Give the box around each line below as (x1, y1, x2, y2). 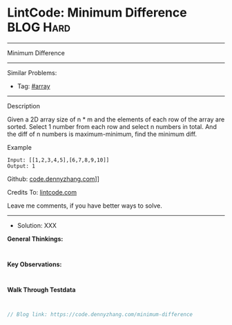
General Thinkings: (7, 235, 64, 243)
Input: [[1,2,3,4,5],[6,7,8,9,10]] (7, 157, 110, 164)
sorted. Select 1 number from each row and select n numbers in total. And (7, 122, 217, 130)
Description (7, 101, 40, 110)
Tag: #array (17, 81, 50, 90)
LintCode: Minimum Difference (7, 5, 188, 21)
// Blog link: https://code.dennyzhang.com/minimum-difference (7, 311, 193, 318)
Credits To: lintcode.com (7, 188, 77, 196)
